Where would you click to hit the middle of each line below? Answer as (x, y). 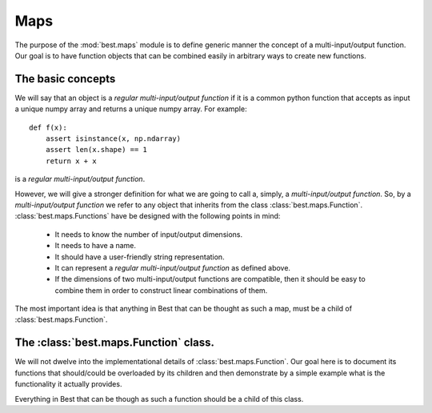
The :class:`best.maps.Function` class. (115, 343)
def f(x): (48, 127)
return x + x (71, 161)
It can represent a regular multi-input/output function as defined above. (173, 267)
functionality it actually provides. (68, 384)
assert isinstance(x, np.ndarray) (113, 139)
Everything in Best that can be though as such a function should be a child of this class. (159, 399)
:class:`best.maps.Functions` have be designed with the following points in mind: (148, 216)
